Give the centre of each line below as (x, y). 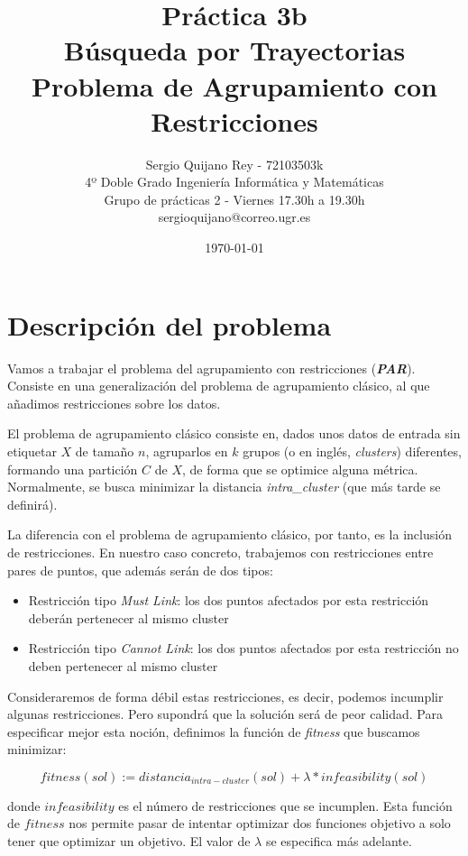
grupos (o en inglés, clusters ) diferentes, (352, 451)
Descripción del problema (170, 324)
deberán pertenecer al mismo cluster (128, 617)
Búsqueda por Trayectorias (234, 50)
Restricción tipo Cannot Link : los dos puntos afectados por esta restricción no (243, 648)
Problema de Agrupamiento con (234, 85)
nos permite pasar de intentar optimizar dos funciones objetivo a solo (260, 823)
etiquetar (32, 451)
